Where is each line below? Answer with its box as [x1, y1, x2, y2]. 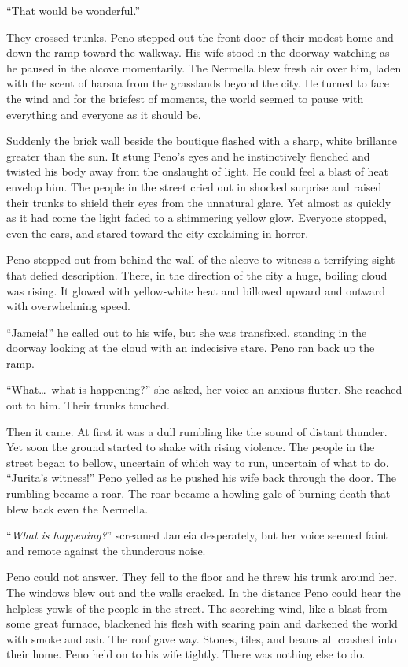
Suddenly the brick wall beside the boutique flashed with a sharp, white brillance [6, 132, 398, 149]
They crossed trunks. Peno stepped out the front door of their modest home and [6, 28, 394, 45]
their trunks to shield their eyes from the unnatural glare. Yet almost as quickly [6, 194, 391, 210]
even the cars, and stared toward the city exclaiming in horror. [6, 224, 309, 241]
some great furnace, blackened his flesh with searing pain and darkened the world [6, 615, 398, 632]
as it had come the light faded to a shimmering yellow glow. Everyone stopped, [6, 209, 387, 226]
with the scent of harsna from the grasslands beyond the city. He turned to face [6, 75, 390, 91]
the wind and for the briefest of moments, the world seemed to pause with [6, 90, 364, 106]
